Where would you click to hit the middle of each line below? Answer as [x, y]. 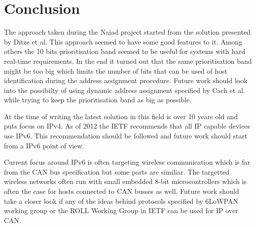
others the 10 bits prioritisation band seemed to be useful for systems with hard [125, 51]
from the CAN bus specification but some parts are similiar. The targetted [117, 171]
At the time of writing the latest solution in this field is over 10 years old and [121, 116]
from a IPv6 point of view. [44, 145]
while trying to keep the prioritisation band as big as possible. [98, 100]
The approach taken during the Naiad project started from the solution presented [127, 32]
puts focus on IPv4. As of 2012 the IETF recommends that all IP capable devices [127, 126]
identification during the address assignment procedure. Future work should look [126, 80]
